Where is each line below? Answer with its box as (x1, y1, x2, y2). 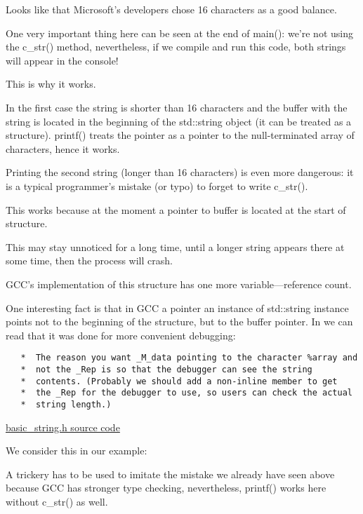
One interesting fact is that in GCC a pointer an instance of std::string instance (6, 300, 349, 315)
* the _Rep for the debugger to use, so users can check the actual (20, 388, 352, 398)
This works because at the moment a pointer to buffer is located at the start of (6, 202, 346, 217)
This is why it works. (6, 76, 96, 91)
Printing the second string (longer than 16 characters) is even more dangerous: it (6, 165, 354, 180)
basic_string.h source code (6, 419, 120, 434)
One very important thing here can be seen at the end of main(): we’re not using (6, 25, 353, 40)
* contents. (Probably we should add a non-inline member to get (20, 376, 338, 386)
